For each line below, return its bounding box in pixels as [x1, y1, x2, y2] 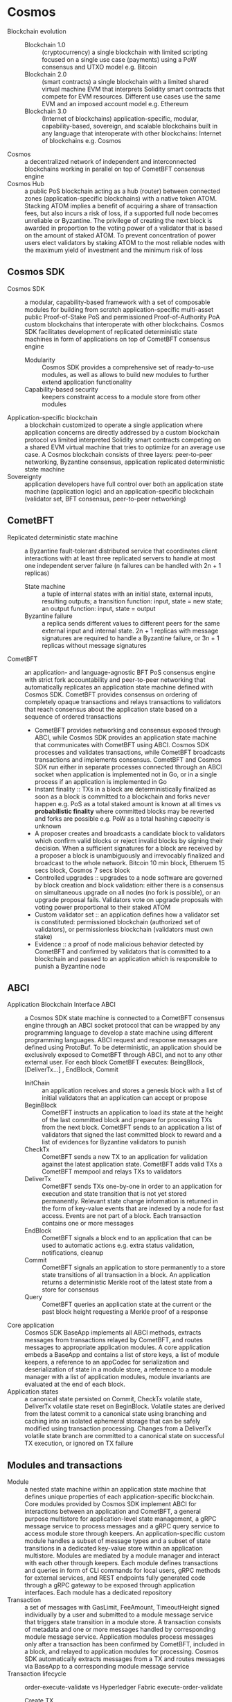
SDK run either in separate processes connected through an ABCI [34, 762, 223, 771]
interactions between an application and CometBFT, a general [24, 1508, 201, 1516]
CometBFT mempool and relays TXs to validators [42, 1167, 182, 1176]
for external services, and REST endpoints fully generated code [24, 1574, 206, 1582]
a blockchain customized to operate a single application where [24, 421, 203, 429]
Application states [7, 1387, 59, 1396]
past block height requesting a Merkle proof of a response [42, 1308, 208, 1316]
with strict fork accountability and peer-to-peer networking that [24, 675, 206, 684]
